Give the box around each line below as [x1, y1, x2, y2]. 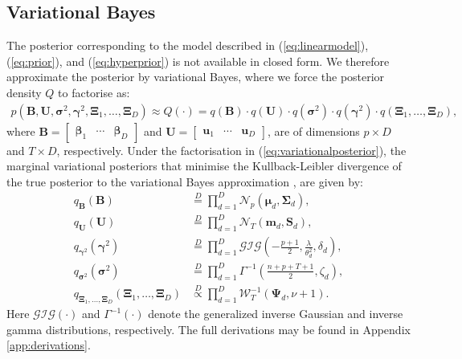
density [6, 84, 42, 100]
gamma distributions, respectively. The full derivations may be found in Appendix [6, 320, 411, 337]
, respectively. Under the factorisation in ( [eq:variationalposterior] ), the [56, 141, 407, 158]
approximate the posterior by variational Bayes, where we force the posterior [6, 68, 385, 85]
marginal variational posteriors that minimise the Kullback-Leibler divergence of [6, 157, 402, 174]
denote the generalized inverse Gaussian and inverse [148, 305, 403, 322]
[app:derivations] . [6, 337, 91, 353]
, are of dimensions [267, 122, 360, 139]
